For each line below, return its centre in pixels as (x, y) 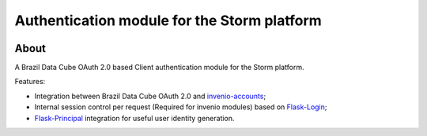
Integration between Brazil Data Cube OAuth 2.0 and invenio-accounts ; (150, 96)
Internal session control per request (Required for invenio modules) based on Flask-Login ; (181, 107)
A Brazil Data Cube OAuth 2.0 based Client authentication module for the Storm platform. (159, 68)
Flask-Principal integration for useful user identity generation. (134, 118)
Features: (30, 82)
